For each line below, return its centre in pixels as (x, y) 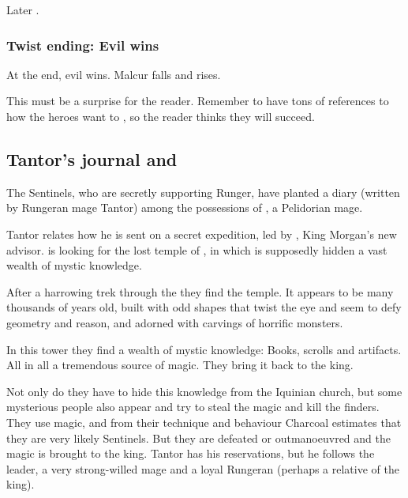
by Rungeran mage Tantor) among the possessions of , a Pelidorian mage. (185, 207)
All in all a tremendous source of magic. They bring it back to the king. (180, 365)
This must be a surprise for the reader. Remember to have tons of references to (198, 101)
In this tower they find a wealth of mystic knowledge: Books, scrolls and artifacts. (204, 349)
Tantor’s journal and (92, 158)
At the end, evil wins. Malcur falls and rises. (114, 74)
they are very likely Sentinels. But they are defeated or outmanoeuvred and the (198, 438)
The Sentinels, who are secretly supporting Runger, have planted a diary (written (203, 192)
